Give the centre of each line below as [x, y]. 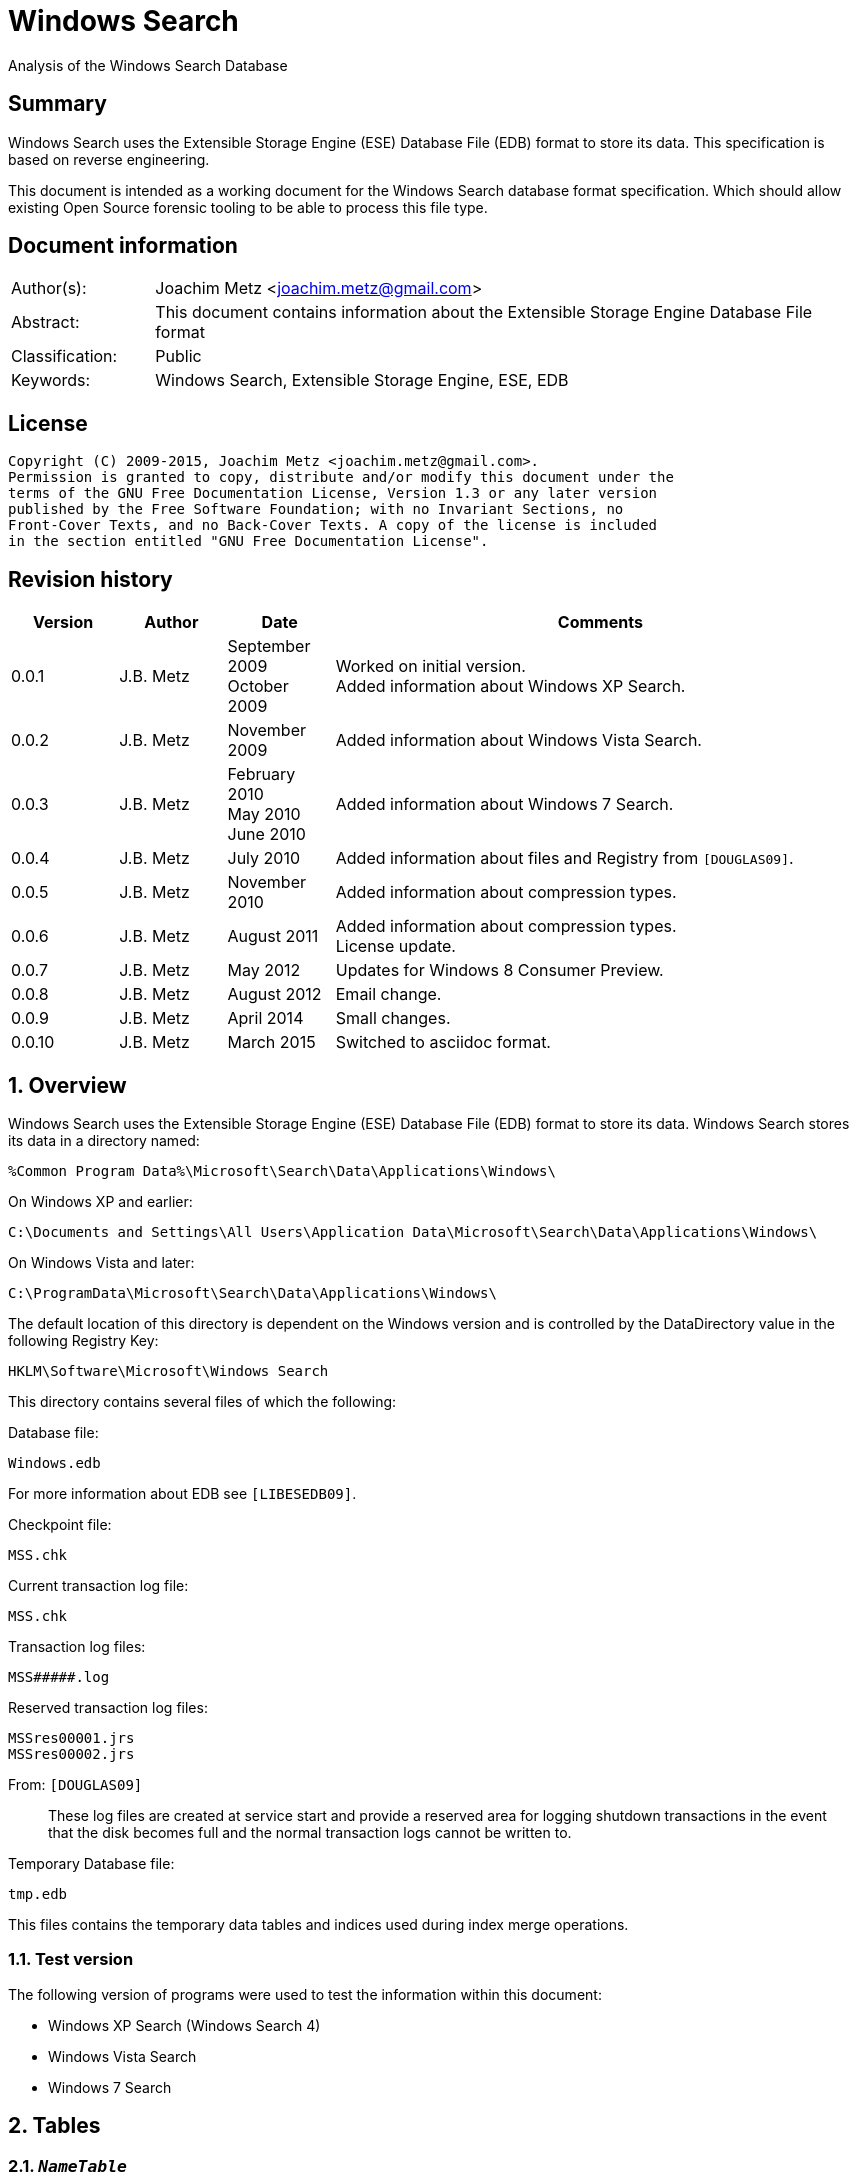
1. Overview [67, 1085]
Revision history [90, 579]
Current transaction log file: [98, 1585]
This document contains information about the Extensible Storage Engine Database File [484, 312]
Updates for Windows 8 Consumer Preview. [499, 970]
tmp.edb [38, 1893]
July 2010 [263, 858]
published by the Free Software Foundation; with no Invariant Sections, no [316, 509]
